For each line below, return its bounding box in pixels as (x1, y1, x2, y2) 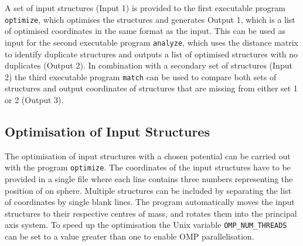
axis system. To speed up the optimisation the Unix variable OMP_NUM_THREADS (5, 218, 287, 231)
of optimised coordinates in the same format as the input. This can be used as (5, 25, 285, 37)
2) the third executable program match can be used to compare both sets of (5, 70, 277, 83)
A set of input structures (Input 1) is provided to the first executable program (5, 2, 285, 13)
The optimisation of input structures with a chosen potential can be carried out (5, 149, 291, 162)
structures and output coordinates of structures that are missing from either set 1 (5, 82, 298, 94)
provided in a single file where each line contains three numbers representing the (5, 172, 293, 184)
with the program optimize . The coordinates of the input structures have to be (5, 161, 291, 173)
